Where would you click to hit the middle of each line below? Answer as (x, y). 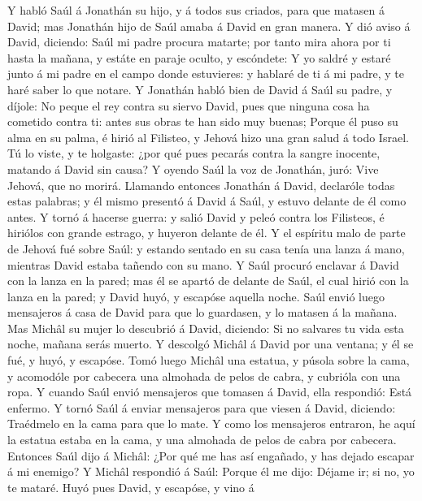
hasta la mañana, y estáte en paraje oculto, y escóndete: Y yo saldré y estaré (199, 57)
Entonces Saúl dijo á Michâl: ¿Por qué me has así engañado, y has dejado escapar (211, 455)
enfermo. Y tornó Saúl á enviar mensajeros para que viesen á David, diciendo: (202, 407)
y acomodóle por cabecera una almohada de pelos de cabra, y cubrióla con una (204, 376)
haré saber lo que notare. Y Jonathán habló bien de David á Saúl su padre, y (200, 89)
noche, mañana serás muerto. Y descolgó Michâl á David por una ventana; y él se (211, 344)
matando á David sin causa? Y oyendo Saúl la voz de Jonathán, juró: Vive (193, 168)
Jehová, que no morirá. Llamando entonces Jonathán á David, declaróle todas (201, 185)
